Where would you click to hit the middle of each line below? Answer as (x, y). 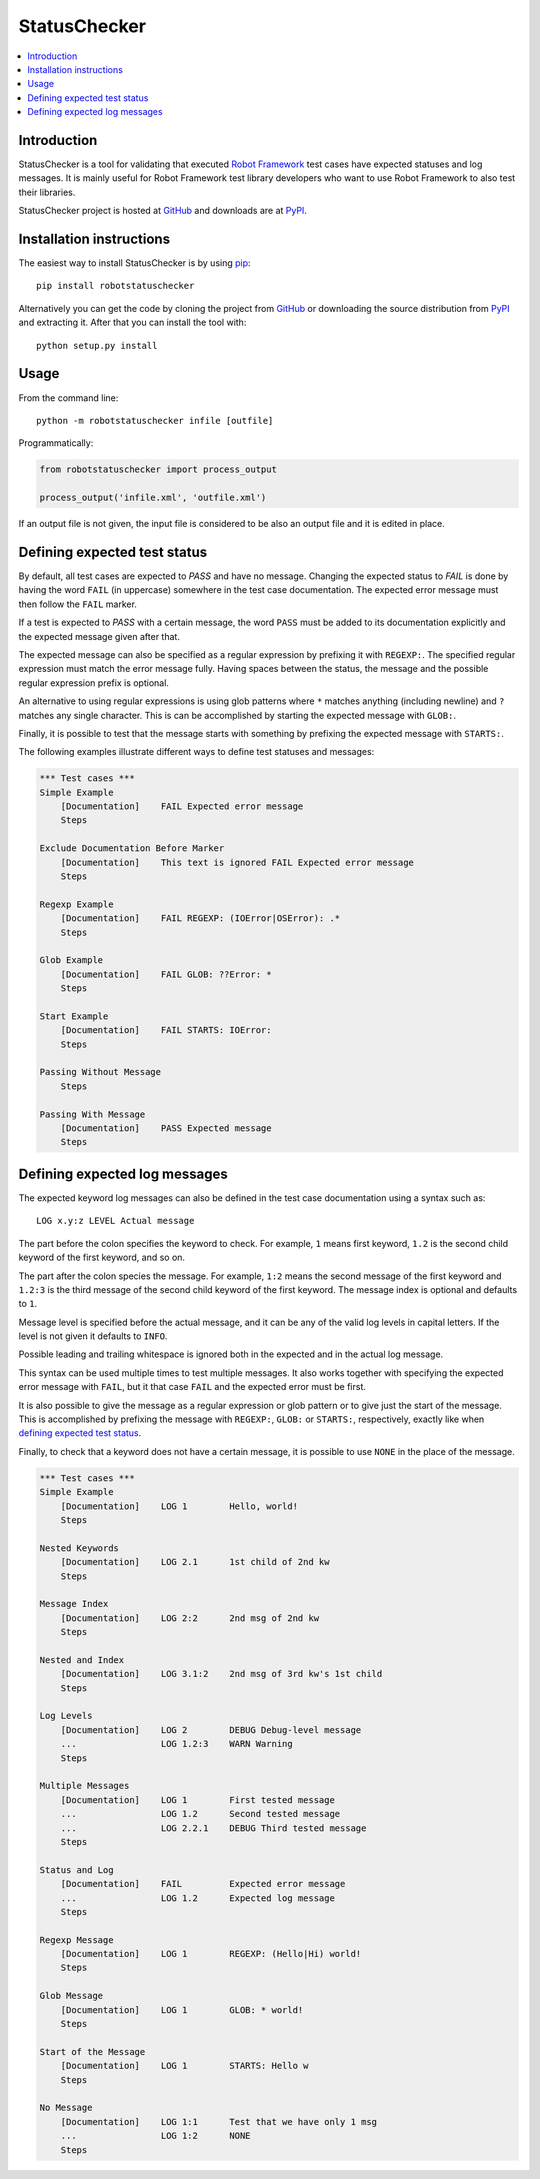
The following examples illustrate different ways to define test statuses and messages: (196, 752)
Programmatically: (56, 443)
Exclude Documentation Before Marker (132, 848)
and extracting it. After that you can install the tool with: (132, 322)
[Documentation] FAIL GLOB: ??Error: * (166, 974)
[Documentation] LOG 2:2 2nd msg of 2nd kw (190, 1618)
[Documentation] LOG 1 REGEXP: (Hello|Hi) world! (211, 1954)
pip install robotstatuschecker (115, 286)
